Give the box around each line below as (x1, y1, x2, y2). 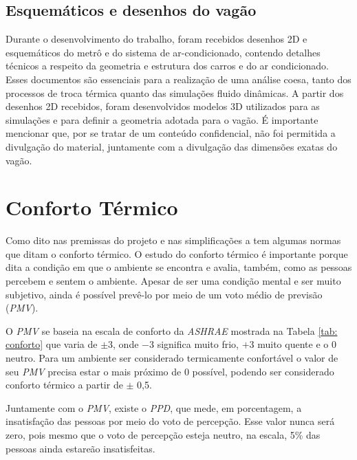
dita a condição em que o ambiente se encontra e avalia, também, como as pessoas (6, 260, 352, 274)
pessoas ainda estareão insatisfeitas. (6, 441, 155, 455)
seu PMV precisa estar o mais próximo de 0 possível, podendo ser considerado (6, 364, 334, 378)
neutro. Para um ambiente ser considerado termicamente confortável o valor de (6, 351, 338, 365)
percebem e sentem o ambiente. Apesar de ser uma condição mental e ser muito (6, 274, 341, 288)
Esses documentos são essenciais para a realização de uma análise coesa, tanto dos (6, 72, 351, 86)
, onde (113, 337, 139, 351)
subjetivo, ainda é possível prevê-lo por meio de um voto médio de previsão (6, 287, 323, 301)
